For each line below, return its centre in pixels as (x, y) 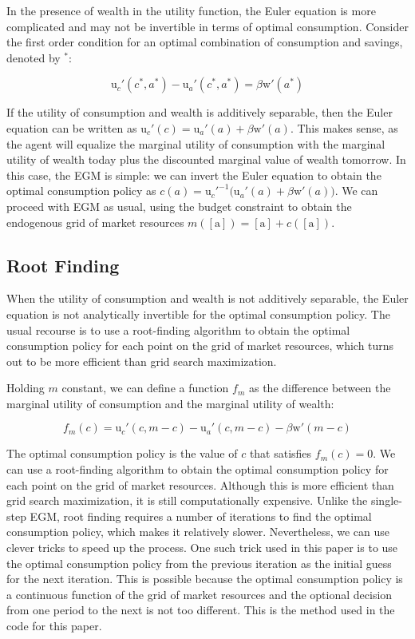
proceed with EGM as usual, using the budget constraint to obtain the (179, 206)
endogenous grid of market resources (95, 222)
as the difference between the (320, 388)
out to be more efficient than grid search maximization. (142, 361)
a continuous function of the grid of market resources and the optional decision (200, 594)
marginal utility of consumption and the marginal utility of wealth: (170, 403)
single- (386, 500)
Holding (26, 388)
